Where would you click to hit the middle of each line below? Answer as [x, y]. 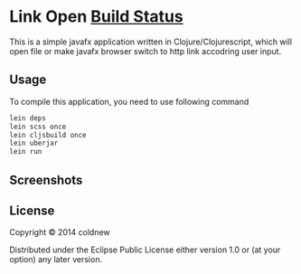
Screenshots [46, 180]
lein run [26, 152]
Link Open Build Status [96, 17]
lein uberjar [34, 143]
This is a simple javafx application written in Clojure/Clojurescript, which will [150, 42]
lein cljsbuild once [48, 135]
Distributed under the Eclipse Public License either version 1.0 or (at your [145, 250]
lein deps [28, 118]
